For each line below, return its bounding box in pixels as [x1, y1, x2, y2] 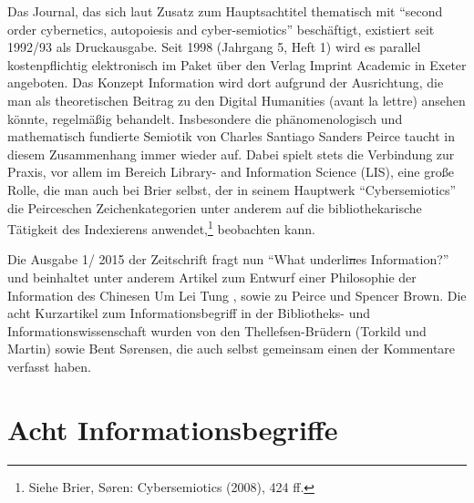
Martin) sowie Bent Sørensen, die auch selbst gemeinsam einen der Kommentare [7, 339, 456, 358]
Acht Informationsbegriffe [7, 410, 338, 447]
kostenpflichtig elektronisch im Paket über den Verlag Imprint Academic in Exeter [7, 55, 467, 74]
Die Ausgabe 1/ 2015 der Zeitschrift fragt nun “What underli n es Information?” [7, 250, 449, 269]
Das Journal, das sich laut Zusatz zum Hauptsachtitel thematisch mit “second [7, 2, 443, 20]
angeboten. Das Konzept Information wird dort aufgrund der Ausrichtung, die [7, 73, 444, 92]
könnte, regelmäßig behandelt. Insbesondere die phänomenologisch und [7, 108, 403, 128]
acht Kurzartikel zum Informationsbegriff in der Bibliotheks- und [7, 303, 371, 323]
